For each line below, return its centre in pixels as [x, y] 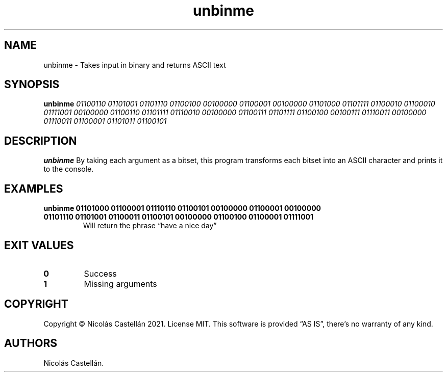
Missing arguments [120, 284]
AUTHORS [31, 343]
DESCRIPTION [41, 141]
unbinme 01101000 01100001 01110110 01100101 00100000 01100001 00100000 [182, 208]
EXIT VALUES [39, 245]
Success [100, 273]
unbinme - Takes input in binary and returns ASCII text [135, 65]
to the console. [69, 169]
